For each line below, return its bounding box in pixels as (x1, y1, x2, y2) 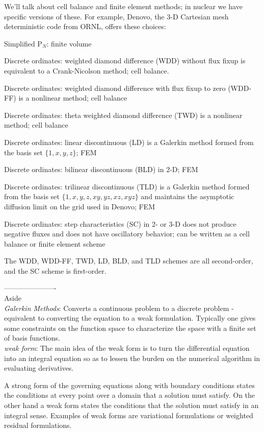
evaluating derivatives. (4, 363, 74, 373)
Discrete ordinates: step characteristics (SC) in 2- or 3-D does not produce (4, 218, 236, 229)
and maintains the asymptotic (141, 191, 234, 202)
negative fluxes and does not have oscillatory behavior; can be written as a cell (4, 228, 250, 239)
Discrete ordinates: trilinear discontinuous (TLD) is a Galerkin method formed (4, 181, 250, 191)
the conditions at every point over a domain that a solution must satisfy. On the (4, 390, 255, 400)
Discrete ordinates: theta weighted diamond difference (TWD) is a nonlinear (4, 109, 243, 120)
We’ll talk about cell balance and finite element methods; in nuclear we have (4, 1, 243, 11)
